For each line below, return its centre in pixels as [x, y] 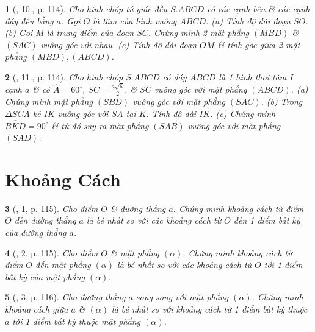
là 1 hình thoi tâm [253, 76]
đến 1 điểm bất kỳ [267, 220]
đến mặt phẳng [63, 265]
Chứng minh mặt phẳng [49, 101]
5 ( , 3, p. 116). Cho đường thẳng [65, 297]
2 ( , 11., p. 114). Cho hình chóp [64, 76]
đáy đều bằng [29, 20]
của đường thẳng [36, 232]
